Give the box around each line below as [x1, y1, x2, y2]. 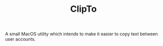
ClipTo [70, 3, 97, 15]
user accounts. [5, 36, 36, 42]
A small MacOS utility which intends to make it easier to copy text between [5, 31, 158, 37]
